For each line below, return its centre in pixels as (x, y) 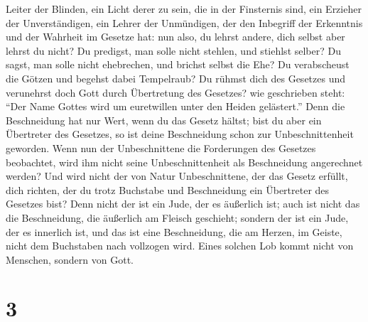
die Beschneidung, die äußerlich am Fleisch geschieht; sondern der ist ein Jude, (177, 217)
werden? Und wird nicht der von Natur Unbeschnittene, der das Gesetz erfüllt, (177, 176)
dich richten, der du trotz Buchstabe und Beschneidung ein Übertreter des (168, 189)
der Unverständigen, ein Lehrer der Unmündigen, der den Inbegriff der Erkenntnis (184, 22)
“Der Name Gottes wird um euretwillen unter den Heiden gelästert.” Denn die (175, 106)
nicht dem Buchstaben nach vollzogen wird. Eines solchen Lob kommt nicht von (180, 246)
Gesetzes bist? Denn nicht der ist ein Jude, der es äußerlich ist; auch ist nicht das (183, 204)
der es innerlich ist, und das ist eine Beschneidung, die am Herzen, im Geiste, (174, 231)
